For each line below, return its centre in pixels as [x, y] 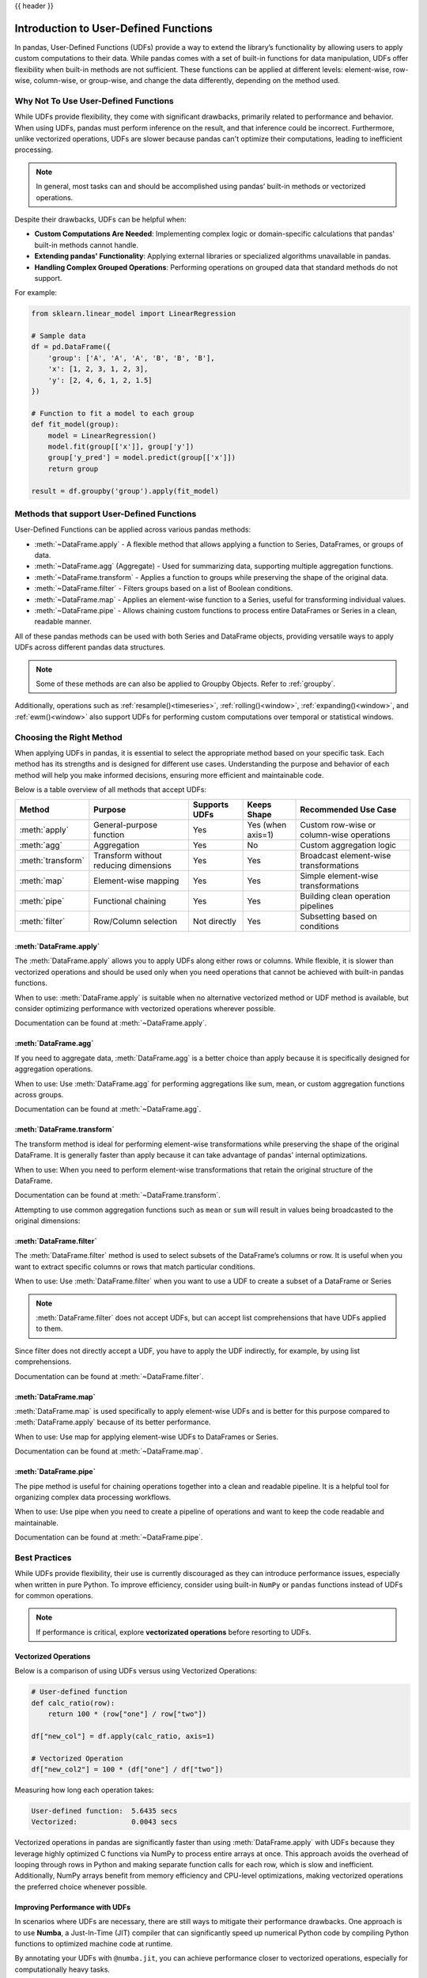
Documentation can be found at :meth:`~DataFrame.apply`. [111, 1023]
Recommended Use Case [348, 809]
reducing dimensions [132, 866]
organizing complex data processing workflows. [93, 1497]
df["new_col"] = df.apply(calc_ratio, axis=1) [123, 1736]
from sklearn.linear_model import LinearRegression [134, 314]
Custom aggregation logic [348, 845]
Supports [211, 805]
